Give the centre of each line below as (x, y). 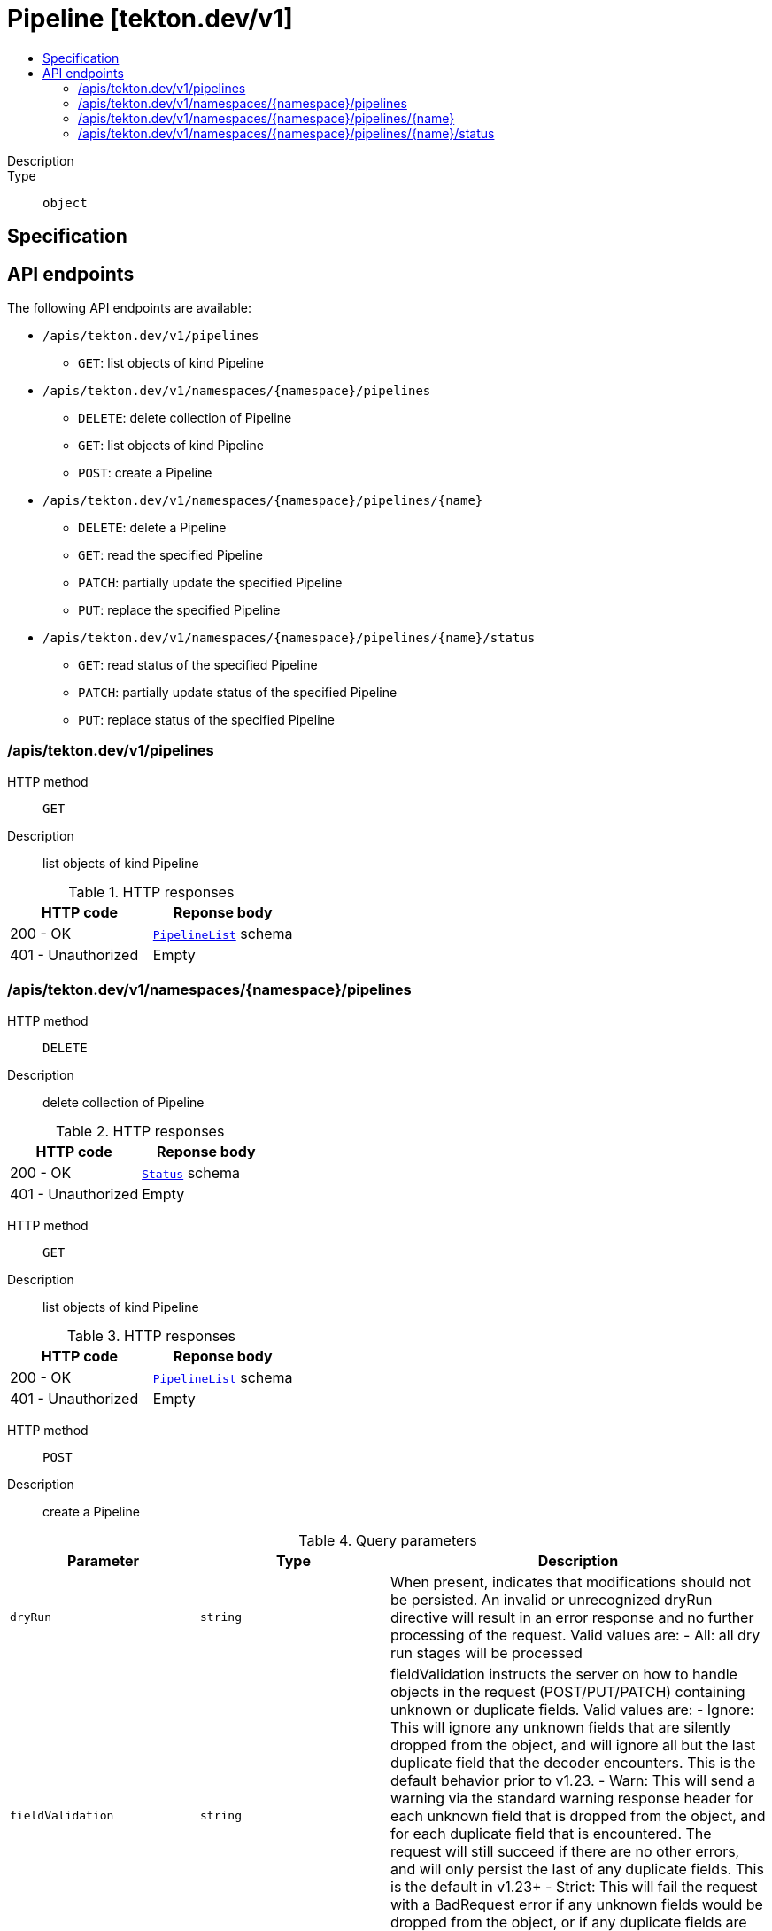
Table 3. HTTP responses (151, 1335)
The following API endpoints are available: (129, 308)
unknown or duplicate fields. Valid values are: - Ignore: (572, 1709)
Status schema (191, 1172)
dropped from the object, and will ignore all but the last (573, 1745)
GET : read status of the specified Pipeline (198, 665)
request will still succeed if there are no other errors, (565, 1851)
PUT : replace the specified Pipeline (179, 610)
